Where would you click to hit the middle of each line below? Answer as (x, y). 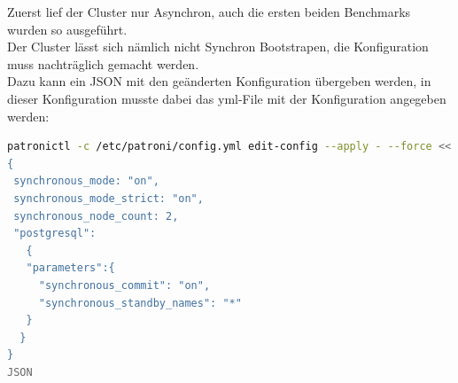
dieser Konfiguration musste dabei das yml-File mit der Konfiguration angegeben (227, 98)
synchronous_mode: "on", (86, 181)
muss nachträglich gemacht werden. (103, 63)
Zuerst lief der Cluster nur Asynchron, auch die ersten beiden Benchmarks (209, 12)
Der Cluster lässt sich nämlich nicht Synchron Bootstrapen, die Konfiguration (218, 47)
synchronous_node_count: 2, (96, 216)
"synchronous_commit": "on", (124, 285)
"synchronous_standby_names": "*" (140, 303)
